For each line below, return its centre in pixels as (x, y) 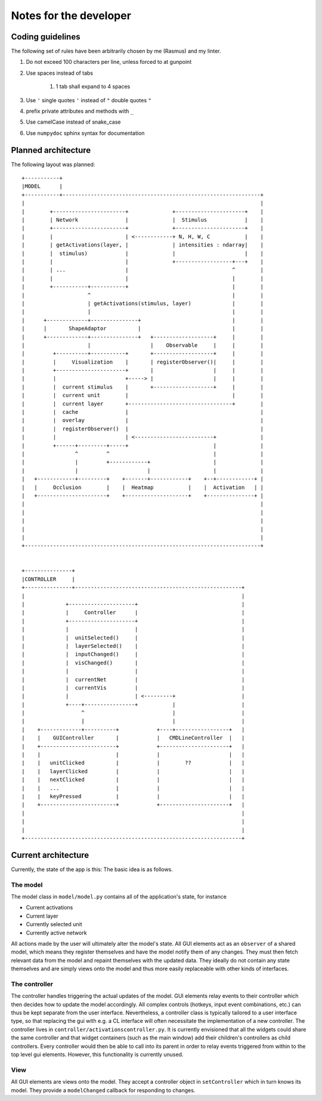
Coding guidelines (46, 37)
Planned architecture (51, 150)
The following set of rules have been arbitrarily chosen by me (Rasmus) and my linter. (116, 51)
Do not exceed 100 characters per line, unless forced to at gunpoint (109, 62)
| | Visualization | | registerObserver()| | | (143, 362)
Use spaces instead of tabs (60, 73)
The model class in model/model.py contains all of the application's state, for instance (119, 897)
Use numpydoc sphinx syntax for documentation (85, 133)
